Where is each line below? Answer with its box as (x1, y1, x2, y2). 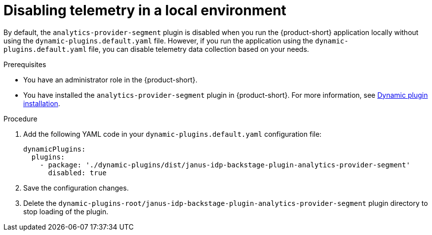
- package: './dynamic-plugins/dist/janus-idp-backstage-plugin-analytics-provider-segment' (39, 160, 410, 169)
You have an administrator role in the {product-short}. (23, 75, 197, 84)
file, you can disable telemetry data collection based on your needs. (88, 44, 309, 53)
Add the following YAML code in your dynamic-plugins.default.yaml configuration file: (23, 129, 322, 138)
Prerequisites (3, 60, 46, 69)
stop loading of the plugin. (23, 207, 109, 216)
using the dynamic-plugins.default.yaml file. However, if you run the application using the (3, 36, 314, 45)
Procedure (3, 114, 38, 123)
